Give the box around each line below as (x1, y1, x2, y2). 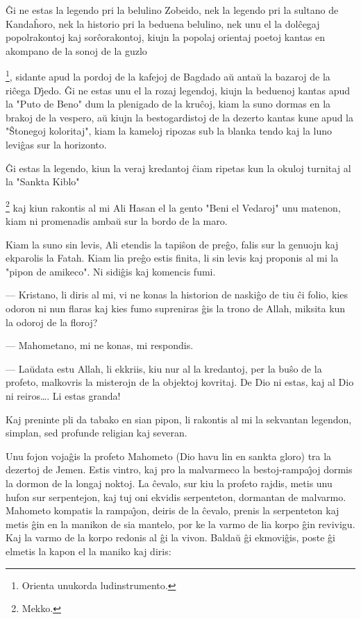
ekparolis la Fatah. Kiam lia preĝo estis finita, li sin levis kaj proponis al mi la (6, 251, 339, 265)
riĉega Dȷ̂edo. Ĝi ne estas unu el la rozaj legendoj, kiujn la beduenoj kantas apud (6, 83, 351, 97)
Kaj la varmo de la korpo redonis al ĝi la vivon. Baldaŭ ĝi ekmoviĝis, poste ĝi (6, 530, 335, 545)
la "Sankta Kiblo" (6, 174, 80, 189)
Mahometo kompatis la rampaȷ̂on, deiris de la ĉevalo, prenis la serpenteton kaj (6, 503, 339, 518)
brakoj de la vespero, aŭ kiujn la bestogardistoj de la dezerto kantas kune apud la (6, 110, 354, 124)
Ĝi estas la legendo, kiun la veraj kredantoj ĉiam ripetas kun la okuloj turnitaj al (6, 160, 351, 175)
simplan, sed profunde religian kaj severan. (6, 425, 187, 440)
